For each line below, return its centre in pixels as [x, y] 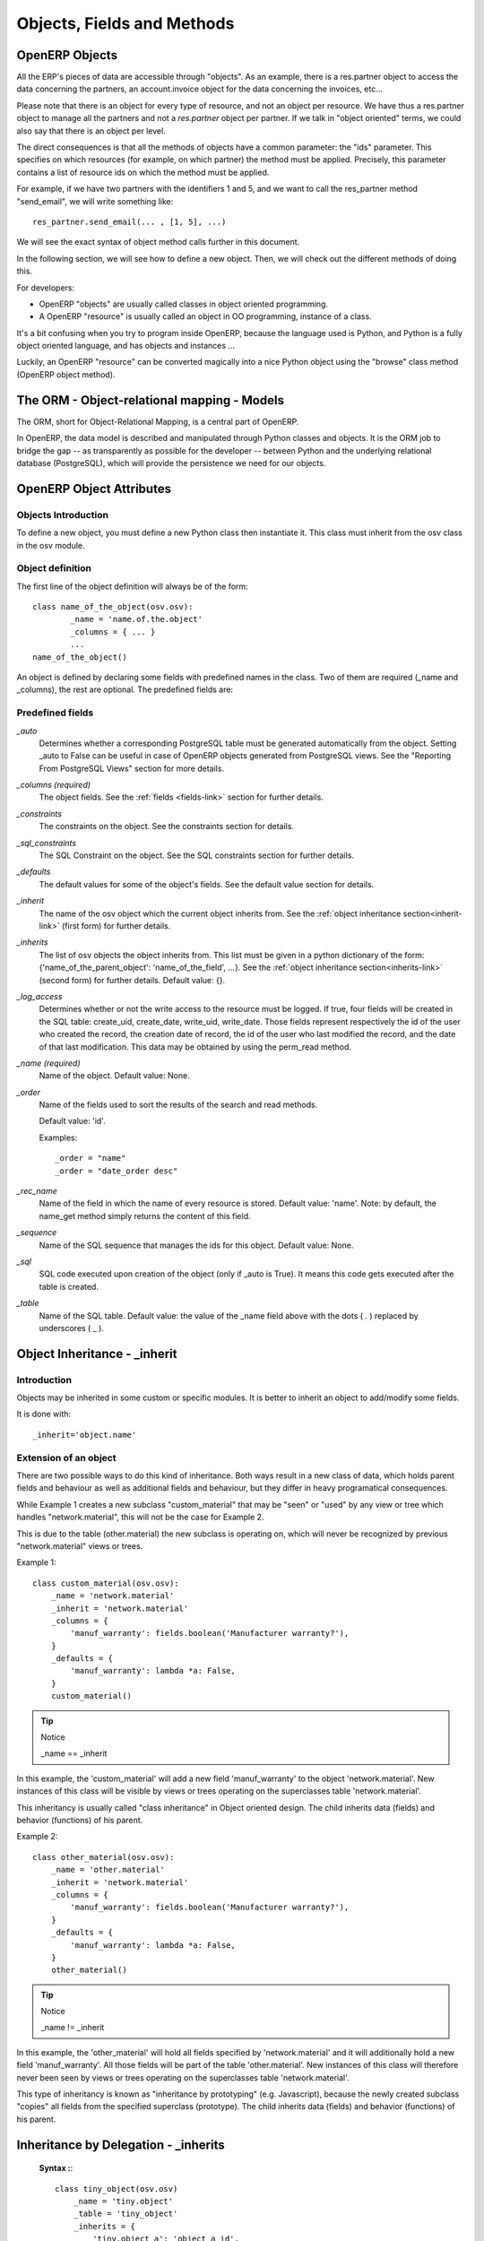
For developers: [46, 288]
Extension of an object [66, 1458]
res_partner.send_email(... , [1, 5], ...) [130, 221]
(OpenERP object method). [66, 374]
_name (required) [48, 1063]
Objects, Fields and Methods [125, 23]
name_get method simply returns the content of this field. [145, 1216]
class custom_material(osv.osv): [106, 1583]
